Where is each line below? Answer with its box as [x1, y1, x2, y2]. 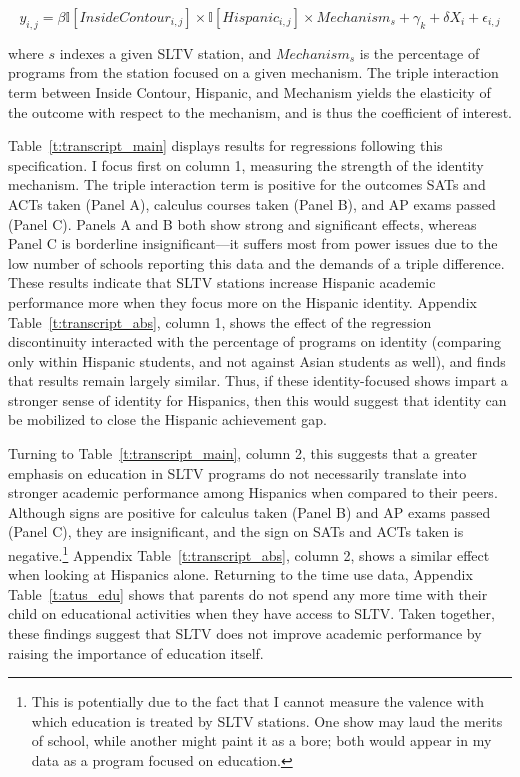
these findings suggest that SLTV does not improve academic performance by [8, 623, 482, 644]
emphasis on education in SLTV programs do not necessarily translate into [8, 462, 467, 483]
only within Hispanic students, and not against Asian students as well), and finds [8, 350, 506, 371]
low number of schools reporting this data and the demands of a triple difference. [8, 252, 505, 273]
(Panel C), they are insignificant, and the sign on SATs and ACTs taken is [8, 521, 464, 542]
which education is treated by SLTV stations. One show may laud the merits [31, 710, 503, 731]
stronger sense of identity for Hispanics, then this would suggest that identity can [8, 389, 507, 410]
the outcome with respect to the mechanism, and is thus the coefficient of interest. [8, 101, 512, 122]
